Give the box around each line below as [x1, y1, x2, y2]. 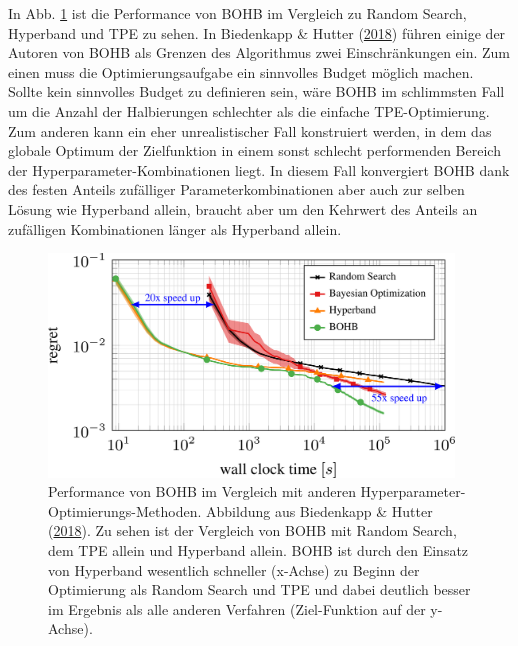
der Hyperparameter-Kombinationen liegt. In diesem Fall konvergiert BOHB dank [8, 159, 510, 180]
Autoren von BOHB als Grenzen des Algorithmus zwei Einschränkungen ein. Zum [8, 42, 511, 63]
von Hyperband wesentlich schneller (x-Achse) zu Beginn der [48, 559, 420, 580]
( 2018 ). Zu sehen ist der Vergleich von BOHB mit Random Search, [48, 520, 457, 541]
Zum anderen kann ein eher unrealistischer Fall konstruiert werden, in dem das [8, 120, 492, 141]
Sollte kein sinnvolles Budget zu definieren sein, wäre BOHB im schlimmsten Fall [8, 81, 505, 102]
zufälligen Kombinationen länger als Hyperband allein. [8, 218, 342, 239]
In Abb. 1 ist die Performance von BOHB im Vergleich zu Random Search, [8, 3, 467, 23]
